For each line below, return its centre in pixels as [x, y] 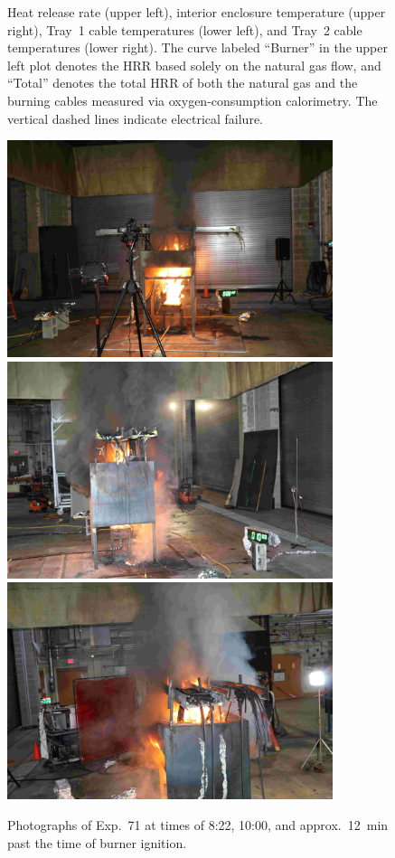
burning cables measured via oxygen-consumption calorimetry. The [193, 100]
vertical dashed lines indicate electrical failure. [135, 118]
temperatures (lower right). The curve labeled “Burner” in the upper [197, 47]
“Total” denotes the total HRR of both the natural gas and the [183, 83]
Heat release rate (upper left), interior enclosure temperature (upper [197, 12]
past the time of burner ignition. [97, 842]
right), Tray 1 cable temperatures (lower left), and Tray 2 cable [185, 29]
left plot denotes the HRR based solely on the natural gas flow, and [194, 65]
